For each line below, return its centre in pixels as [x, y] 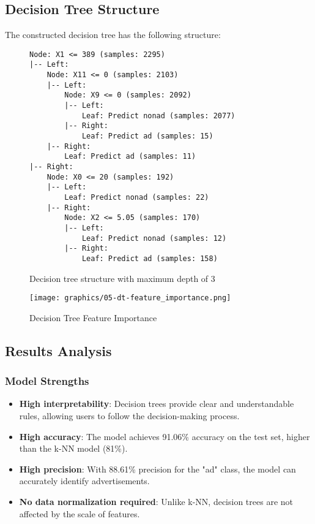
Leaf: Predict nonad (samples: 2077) [158, 116]
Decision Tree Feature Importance [93, 317]
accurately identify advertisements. [84, 481]
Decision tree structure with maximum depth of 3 [122, 278]
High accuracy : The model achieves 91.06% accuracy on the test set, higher [165, 436]
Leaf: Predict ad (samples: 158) [150, 258]
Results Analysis [58, 350]
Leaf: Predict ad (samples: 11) [130, 157]
